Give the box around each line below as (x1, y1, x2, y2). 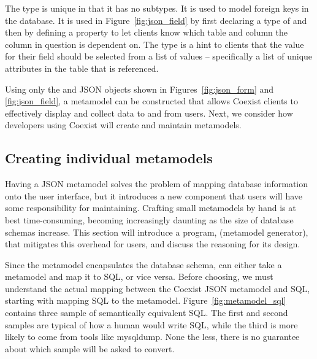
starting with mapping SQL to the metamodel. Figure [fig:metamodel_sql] (5, 294, 286, 307)
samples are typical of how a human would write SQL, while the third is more (5, 318, 298, 331)
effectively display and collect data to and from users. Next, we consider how (5, 106, 293, 119)
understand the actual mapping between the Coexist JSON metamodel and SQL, (5, 282, 310, 295)
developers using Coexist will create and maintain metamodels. (5, 118, 242, 131)
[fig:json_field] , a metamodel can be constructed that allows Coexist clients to (5, 95, 298, 107)
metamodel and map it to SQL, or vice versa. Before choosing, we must (5, 270, 273, 283)
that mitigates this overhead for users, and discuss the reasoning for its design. (5, 237, 300, 250)
